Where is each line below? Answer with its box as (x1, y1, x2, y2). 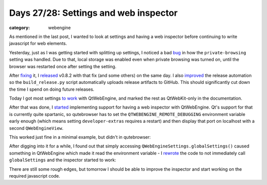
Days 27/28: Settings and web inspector (9, 7, 178, 18)
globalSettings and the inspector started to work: (9, 157, 116, 163)
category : (9, 25, 30, 31)
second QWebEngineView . (9, 125, 64, 131)
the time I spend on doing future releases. (9, 86, 94, 92)
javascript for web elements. (9, 40, 67, 46)
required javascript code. (9, 173, 60, 179)
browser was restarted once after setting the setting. (9, 63, 117, 69)
